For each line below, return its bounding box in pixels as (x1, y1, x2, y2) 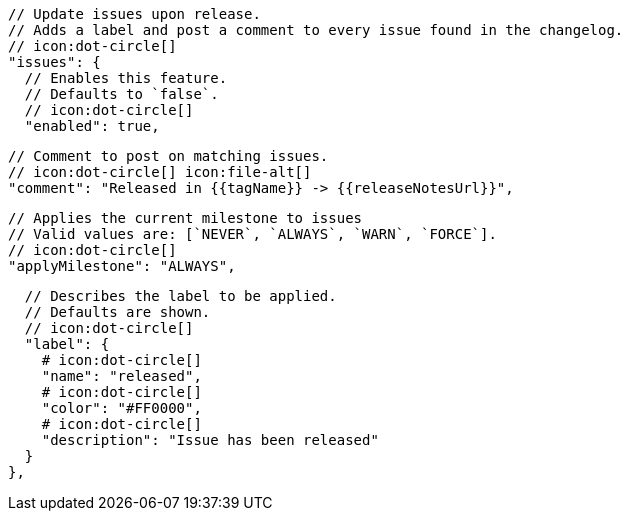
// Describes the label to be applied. (24, 288, 337, 304)
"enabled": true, (24, 118, 160, 134)
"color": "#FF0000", (41, 400, 202, 416)
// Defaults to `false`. (24, 86, 219, 102)
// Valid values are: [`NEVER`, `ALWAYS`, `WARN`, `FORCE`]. (8, 226, 497, 242)
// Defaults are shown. (24, 304, 211, 320)
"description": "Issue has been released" (41, 432, 379, 448)
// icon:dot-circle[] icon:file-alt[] (8, 164, 312, 180)
